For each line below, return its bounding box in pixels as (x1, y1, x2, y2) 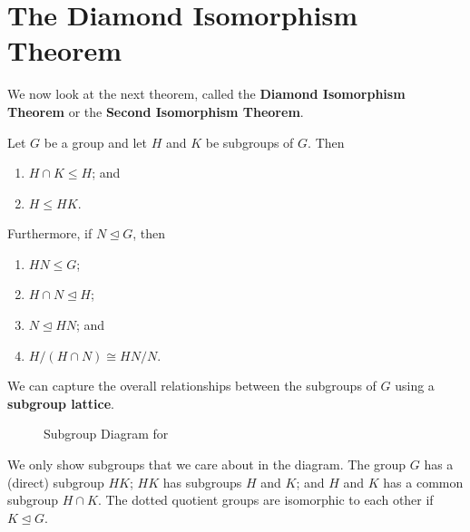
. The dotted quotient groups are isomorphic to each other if (97, 490, 434, 509)
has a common (383, 472, 464, 491)
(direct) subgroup (7, 472, 104, 491)
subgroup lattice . (7, 393, 114, 412)
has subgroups (162, 472, 242, 491)
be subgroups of (205, 132, 294, 151)
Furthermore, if (7, 224, 93, 243)
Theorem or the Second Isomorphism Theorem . (7, 102, 304, 121)
